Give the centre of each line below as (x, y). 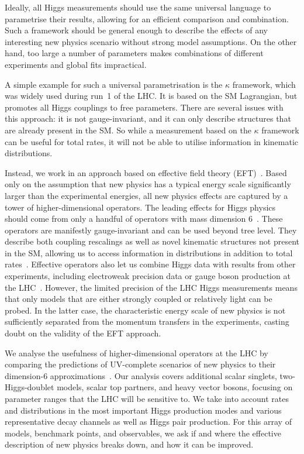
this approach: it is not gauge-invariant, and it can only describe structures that (148, 118)
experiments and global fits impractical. (76, 64)
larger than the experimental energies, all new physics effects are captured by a (146, 195)
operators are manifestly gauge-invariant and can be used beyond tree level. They (151, 230)
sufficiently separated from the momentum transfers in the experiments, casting (147, 321)
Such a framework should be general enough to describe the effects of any (136, 30)
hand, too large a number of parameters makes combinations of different (134, 53)
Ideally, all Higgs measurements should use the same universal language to (138, 7)
